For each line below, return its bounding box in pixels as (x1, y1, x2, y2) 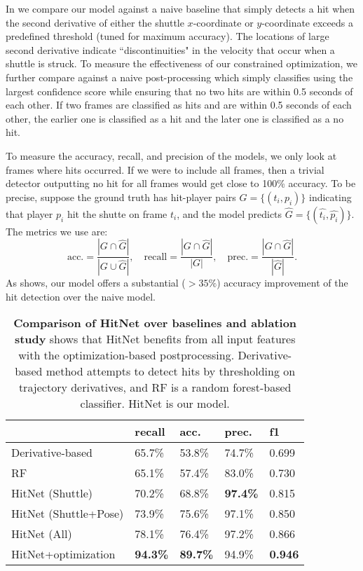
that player (6, 206, 53, 221)
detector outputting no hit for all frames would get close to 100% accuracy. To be (6, 176, 356, 191)
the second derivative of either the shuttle (6, 15, 184, 29)
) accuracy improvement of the (217, 275, 348, 290)
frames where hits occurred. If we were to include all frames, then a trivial (6, 162, 324, 177)
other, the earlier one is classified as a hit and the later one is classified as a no (6, 111, 344, 125)
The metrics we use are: (6, 223, 108, 238)
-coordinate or (193, 15, 254, 29)
